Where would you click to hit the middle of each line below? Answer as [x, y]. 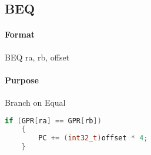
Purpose [22, 80]
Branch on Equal [35, 102]
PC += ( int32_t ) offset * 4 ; [93, 138]
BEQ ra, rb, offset [37, 57]
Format [20, 34]
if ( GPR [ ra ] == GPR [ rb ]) [53, 121]
